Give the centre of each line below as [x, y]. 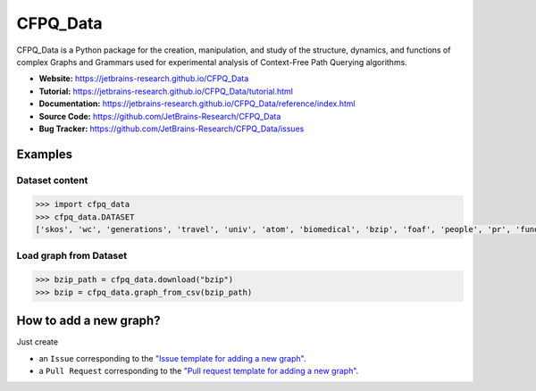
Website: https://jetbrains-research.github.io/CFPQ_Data [144, 79]
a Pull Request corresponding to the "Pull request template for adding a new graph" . [199, 371]
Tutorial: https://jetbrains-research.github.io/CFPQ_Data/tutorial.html [166, 91]
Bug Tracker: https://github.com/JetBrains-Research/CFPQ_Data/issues [172, 129]
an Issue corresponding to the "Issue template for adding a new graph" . [172, 358]
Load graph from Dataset [72, 255]
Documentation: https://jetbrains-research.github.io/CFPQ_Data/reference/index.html [197, 104]
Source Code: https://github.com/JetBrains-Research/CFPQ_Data [160, 116]
